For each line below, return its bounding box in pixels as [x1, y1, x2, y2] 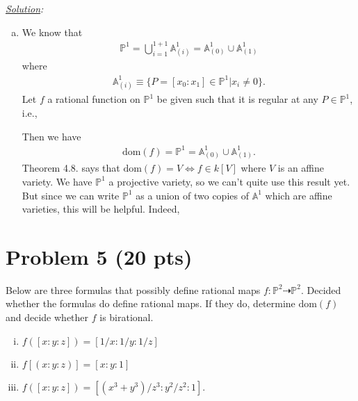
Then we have [22, 129, 81, 143]
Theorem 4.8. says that [22, 161, 120, 175]
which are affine [265, 188, 332, 202]
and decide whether [6, 310, 89, 325]
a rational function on [47, 92, 140, 106]
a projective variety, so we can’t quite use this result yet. [108, 174, 350, 188]
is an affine [277, 161, 325, 175]
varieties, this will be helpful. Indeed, [22, 202, 180, 216]
